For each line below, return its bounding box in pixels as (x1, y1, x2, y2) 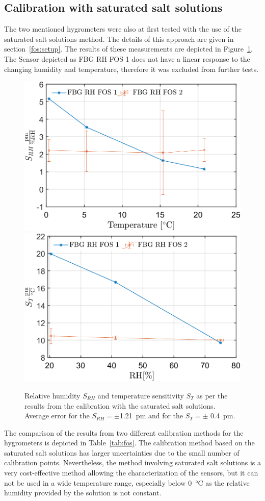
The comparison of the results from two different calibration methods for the (4, 427, 244, 438)
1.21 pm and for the (119, 410, 183, 421)
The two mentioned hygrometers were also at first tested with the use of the (4, 23, 242, 34)
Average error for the (24, 410, 90, 421)
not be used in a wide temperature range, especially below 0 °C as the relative (4, 477, 250, 488)
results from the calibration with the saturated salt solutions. (24, 400, 216, 411)
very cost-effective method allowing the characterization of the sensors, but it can (4, 467, 258, 478)
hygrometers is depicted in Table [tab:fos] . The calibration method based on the (4, 437, 255, 448)
